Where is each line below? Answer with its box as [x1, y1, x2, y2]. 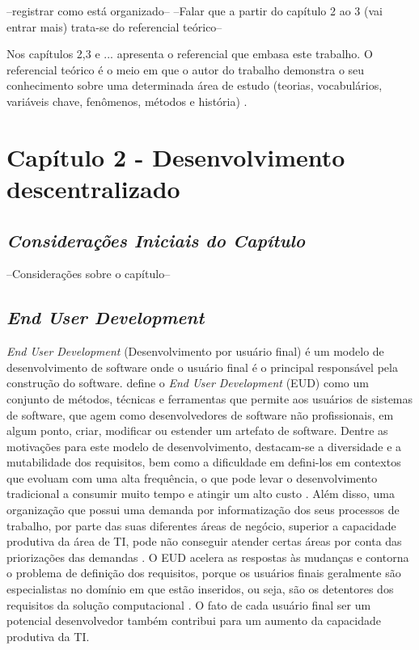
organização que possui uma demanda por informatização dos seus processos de [6, 501, 400, 518]
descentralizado [6, 171, 180, 205]
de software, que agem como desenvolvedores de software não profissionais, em [6, 406, 394, 423]
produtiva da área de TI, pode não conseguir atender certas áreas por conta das [6, 533, 402, 550]
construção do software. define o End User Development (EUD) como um [6, 374, 369, 391]
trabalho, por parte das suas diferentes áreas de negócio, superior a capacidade [6, 517, 396, 534]
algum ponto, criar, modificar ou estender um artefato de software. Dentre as [6, 422, 388, 439]
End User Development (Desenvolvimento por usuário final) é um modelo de [6, 343, 384, 360]
